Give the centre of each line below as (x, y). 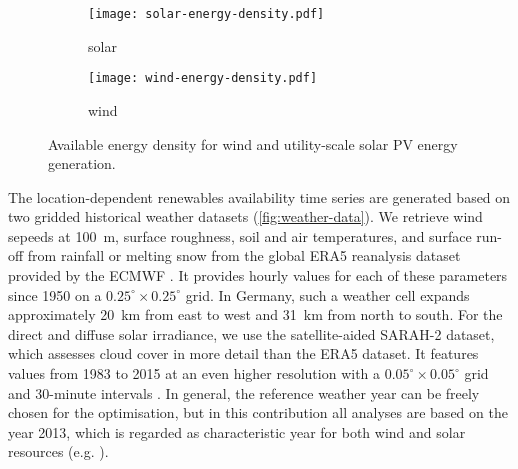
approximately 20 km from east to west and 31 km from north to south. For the (255, 314)
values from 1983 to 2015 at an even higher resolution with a (194, 373)
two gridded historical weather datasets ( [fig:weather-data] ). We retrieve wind (245, 216)
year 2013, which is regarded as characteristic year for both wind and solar (237, 431)
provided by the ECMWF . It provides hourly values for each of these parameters (258, 275)
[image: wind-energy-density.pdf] (203, 78)
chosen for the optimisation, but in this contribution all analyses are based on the (258, 412)
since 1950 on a (55, 294)
